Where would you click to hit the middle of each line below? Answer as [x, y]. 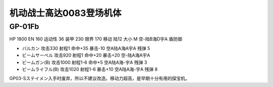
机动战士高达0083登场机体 [65, 13]
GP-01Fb [24, 26]
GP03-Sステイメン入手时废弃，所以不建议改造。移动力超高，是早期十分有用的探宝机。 [100, 78]
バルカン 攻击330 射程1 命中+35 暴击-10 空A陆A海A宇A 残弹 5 [86, 48]
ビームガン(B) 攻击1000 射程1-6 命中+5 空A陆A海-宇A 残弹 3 [85, 62]
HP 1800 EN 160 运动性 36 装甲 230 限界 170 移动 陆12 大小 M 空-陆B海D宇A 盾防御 [96, 39]
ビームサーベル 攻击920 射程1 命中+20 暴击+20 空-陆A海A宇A [86, 55]
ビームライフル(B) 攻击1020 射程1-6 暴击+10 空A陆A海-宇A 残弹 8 [90, 69]
